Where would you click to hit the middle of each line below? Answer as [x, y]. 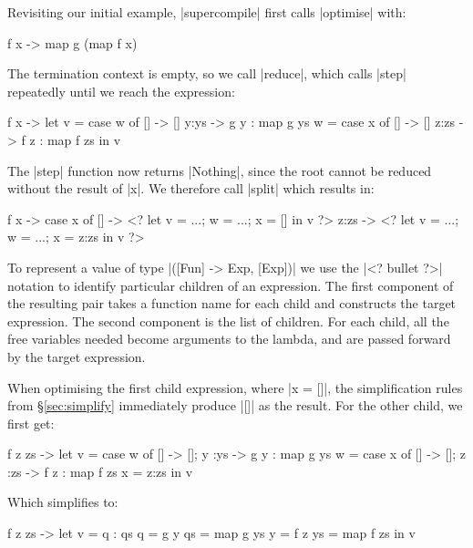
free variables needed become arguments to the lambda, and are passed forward [229, 339]
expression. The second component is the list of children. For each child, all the [228, 321]
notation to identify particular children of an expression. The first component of [231, 285]
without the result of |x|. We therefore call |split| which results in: [191, 188]
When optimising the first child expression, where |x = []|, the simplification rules [235, 387]
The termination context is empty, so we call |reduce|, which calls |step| [207, 73]
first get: [31, 423]
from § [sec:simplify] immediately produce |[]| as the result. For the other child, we [235, 405]
